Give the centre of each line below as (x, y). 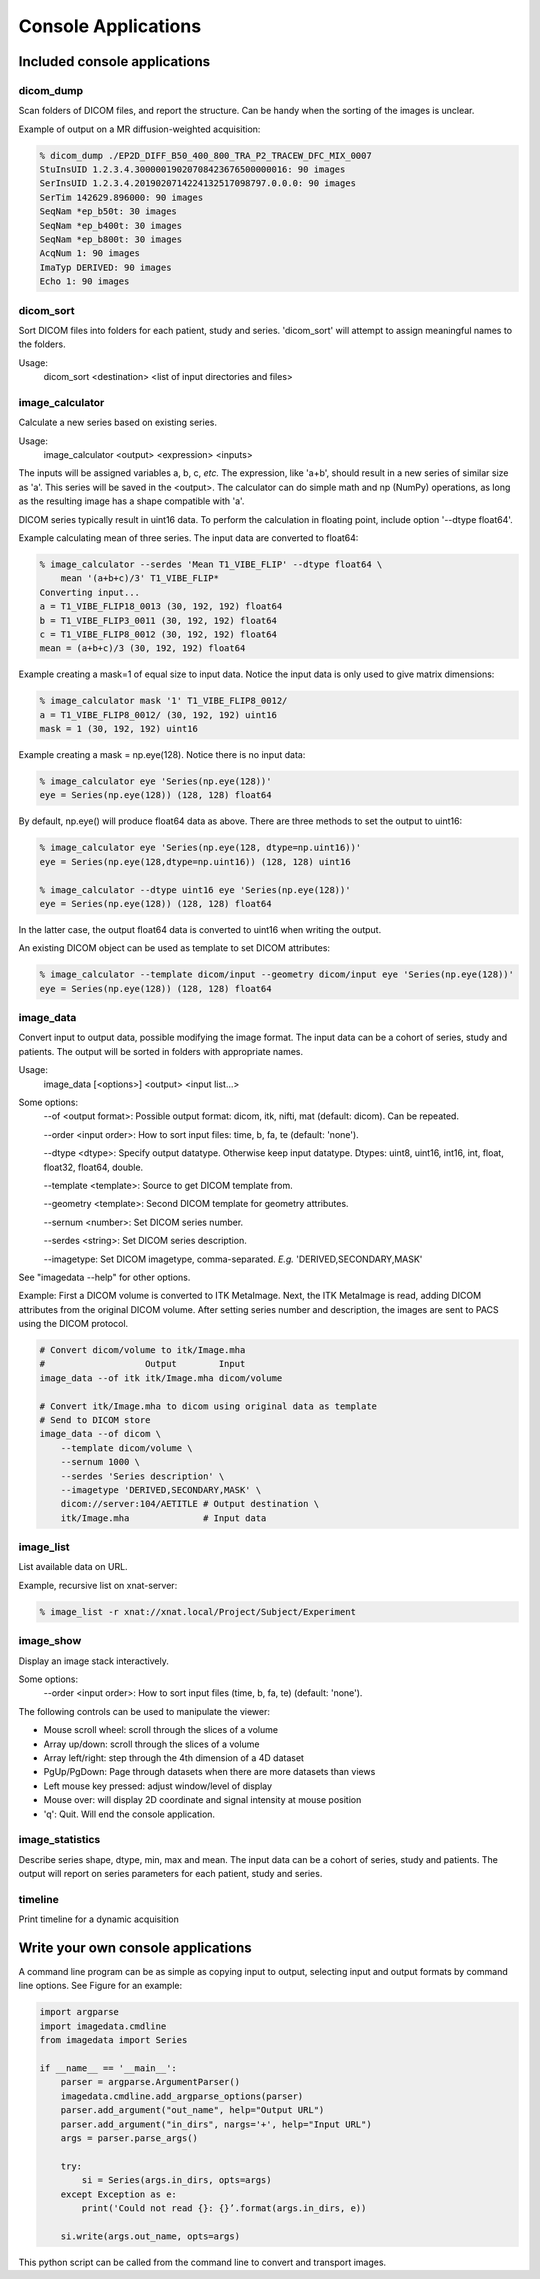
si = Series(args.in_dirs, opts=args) (176, 2180)
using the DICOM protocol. (73, 1324)
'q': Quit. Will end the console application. (129, 1814)
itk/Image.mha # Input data (163, 1518)
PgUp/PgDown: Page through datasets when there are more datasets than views (209, 1772)
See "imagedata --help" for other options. (104, 1277)
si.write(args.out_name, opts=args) (150, 2236)
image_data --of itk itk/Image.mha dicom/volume (161, 1378)
